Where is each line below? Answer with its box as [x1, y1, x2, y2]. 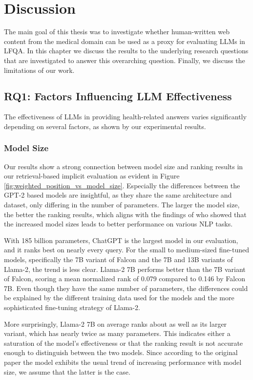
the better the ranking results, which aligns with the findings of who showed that [4, 209, 247, 219]
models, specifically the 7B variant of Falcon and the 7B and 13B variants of [4, 254, 233, 265]
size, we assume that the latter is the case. [4, 366, 130, 377]
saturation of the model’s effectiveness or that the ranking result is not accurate [4, 337, 243, 348]
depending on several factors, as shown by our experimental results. [4, 121, 206, 131]
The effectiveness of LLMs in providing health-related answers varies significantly [4, 112, 247, 122]
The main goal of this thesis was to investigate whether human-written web [4, 26, 230, 37]
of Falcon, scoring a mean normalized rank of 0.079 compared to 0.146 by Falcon [4, 273, 246, 284]
